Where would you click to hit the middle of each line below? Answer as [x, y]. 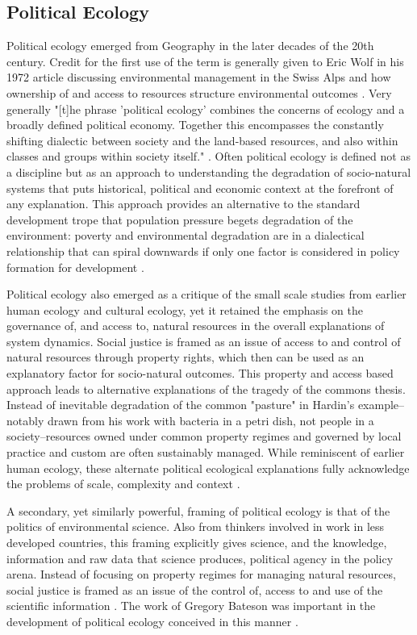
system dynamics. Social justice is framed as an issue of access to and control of [204, 341]
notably [25, 420]
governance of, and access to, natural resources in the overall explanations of [196, 326]
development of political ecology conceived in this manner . [152, 621]
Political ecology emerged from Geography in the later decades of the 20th [190, 46]
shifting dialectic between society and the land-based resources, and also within [202, 140]
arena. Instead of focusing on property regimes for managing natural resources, [201, 574]
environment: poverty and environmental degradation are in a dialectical [186, 235]
